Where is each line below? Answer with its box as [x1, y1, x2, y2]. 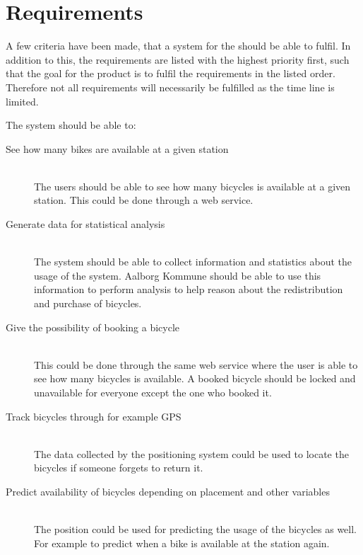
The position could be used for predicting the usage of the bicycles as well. [34, 522, 357, 537]
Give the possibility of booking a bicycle [6, 319, 180, 334]
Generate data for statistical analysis [6, 217, 165, 231]
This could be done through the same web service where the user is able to [34, 357, 358, 372]
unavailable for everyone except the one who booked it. [34, 385, 272, 399]
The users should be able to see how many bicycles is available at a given [34, 178, 351, 193]
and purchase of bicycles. [34, 296, 142, 311]
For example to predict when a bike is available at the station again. [34, 535, 330, 550]
